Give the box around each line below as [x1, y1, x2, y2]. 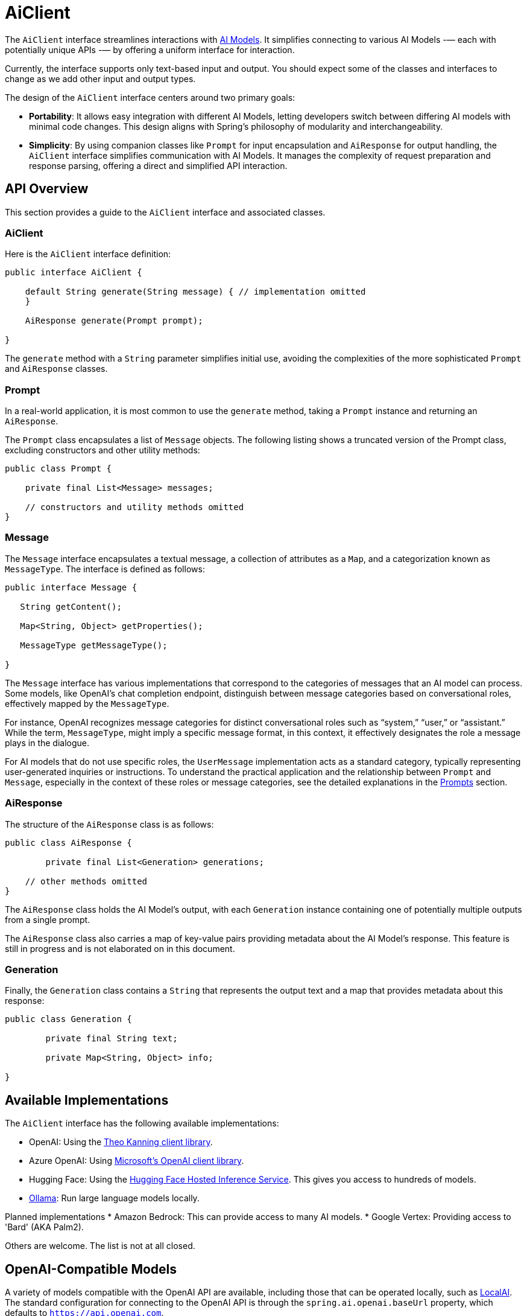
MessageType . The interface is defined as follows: [5, 563, 205, 574]
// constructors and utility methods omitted [25, 502, 244, 513]
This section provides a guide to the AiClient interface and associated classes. [5, 206, 326, 217]
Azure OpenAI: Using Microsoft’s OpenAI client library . [29, 1155, 244, 1166]
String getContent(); [20, 601, 122, 612]
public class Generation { [5, 1014, 132, 1024]
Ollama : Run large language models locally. [29, 1193, 200, 1204]
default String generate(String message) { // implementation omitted [25, 287, 366, 297]
